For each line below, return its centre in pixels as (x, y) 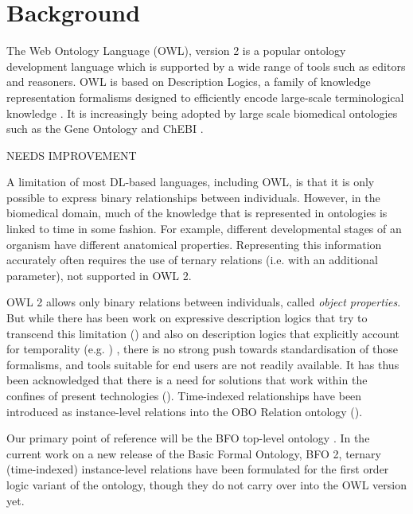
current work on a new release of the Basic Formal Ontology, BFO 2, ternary (194, 453)
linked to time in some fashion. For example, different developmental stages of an (204, 229)
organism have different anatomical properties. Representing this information (194, 244)
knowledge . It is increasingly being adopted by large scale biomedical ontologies (202, 113)
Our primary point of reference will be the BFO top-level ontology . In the (188, 438)
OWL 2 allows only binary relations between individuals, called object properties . (204, 302)
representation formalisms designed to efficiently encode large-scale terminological (205, 97)
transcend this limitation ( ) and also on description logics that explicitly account (203, 333)
